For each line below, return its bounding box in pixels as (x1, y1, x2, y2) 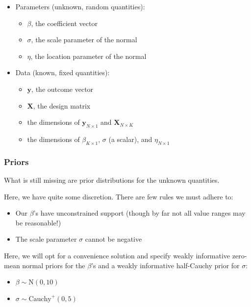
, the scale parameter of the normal (31, 34, 137, 45)
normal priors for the (22, 260, 85, 270)
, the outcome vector (31, 84, 94, 94)
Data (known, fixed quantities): (15, 67, 110, 78)
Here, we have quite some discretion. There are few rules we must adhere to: (4, 191, 233, 201)
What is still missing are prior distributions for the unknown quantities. (4, 174, 220, 185)
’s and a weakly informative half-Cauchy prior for (91, 260, 240, 270)
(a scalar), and (108, 134, 152, 144)
